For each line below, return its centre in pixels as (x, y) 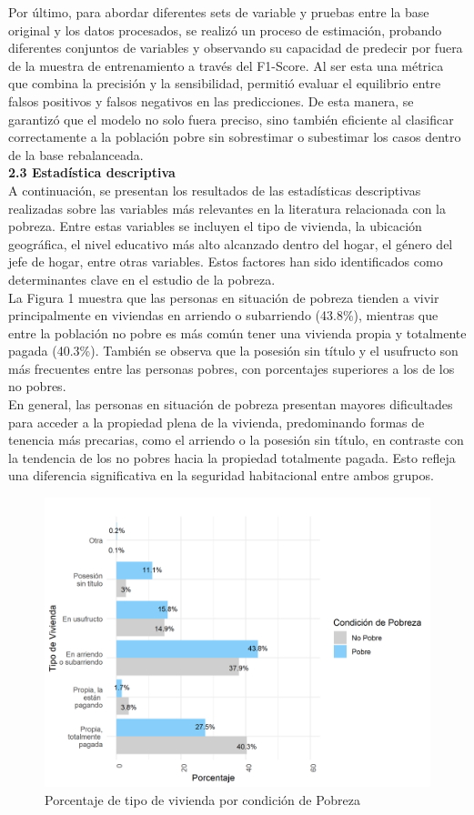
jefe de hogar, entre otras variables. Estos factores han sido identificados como (226, 262)
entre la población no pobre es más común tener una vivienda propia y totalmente (237, 332)
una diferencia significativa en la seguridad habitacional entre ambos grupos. (221, 475)
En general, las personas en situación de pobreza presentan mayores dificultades (231, 404)
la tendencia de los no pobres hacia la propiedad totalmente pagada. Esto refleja (232, 457)
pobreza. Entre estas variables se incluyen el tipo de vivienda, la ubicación (215, 226)
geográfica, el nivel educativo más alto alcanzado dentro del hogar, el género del (231, 243)
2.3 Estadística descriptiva (92, 172)
